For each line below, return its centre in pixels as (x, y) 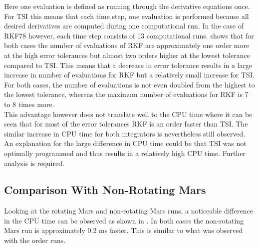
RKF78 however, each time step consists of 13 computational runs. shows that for (129, 35)
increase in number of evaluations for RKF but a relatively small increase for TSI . (129, 75)
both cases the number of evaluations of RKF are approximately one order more (127, 45)
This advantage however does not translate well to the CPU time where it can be (128, 114)
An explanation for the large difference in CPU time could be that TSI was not (125, 143)
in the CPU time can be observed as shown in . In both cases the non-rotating (124, 220)
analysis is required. (34, 163)
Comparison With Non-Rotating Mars (105, 190)
